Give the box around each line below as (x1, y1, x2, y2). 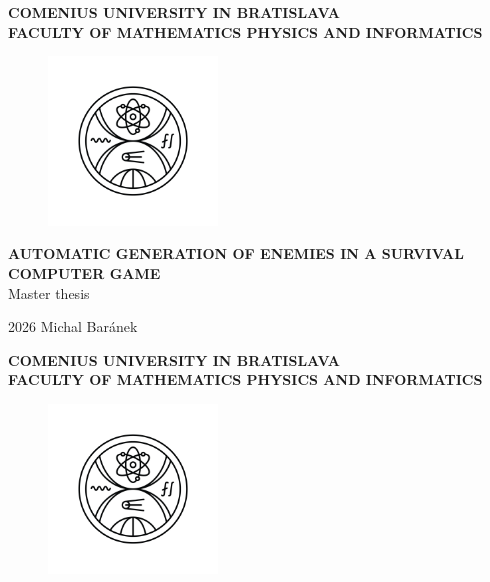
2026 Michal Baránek (8, 316, 138, 337)
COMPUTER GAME (8, 262, 161, 283)
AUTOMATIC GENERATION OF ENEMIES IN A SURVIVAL (8, 243, 464, 264)
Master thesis (8, 282, 90, 303)
